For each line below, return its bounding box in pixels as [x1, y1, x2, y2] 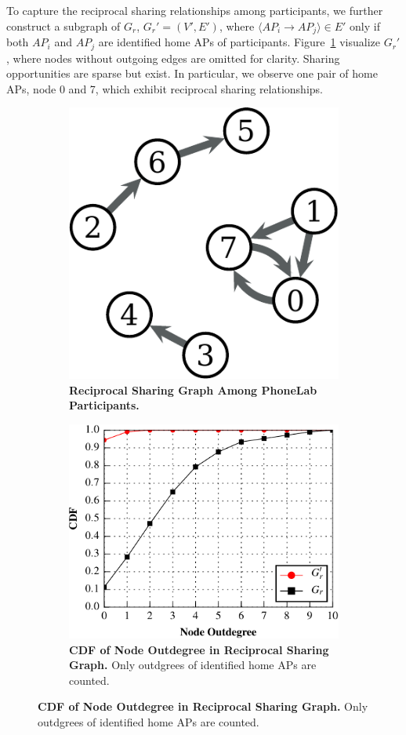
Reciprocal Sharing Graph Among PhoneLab [69, 381, 317, 398]
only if [350, 17, 380, 34]
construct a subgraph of [6, 17, 121, 34]
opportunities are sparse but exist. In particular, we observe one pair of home [6, 65, 378, 82]
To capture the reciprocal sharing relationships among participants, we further [6, 2, 383, 18]
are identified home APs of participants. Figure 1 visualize [98, 34, 380, 50]
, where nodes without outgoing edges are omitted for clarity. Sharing [6, 49, 340, 66]
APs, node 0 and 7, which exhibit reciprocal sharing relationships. [6, 80, 323, 96]
